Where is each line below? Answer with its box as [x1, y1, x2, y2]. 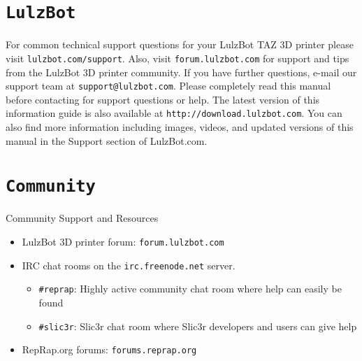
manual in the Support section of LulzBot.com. [6, 133, 208, 148]
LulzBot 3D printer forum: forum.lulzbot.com [22, 234, 224, 249]
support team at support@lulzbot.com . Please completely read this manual [6, 78, 331, 93]
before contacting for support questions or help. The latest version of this [6, 92, 320, 106]
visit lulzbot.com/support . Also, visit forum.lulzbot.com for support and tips [6, 50, 349, 65]
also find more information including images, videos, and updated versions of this [6, 120, 354, 134]
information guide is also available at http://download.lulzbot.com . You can [6, 106, 342, 120]
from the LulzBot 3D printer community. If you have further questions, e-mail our [6, 64, 357, 79]
